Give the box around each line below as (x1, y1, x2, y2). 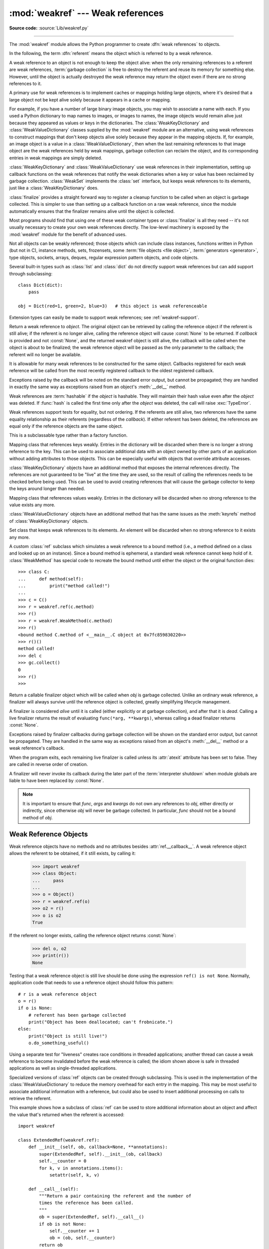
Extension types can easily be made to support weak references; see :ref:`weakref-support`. (9, 314, 199, 320)
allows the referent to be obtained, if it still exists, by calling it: (9, 850, 136, 856)
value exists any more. (9, 502, 56, 508)
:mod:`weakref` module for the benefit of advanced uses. (9, 231, 127, 237)
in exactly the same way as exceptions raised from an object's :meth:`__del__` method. (9, 384, 186, 390)
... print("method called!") (18, 583, 111, 589)
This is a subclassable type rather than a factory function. (9, 432, 128, 438)
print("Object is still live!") (28, 1033, 108, 1039)
